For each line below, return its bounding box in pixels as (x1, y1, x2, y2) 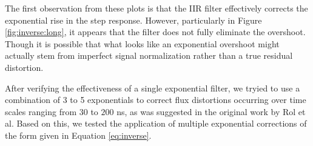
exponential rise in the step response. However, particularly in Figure (5, 13, 262, 26)
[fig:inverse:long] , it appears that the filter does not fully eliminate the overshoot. (5, 25, 306, 38)
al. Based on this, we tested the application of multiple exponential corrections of (5, 117, 307, 130)
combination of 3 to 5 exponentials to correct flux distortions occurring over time (5, 93, 306, 106)
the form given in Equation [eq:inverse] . (5, 128, 152, 141)
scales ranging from (5, 105, 77, 118)
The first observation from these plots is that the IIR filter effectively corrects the (5, 2, 308, 14)
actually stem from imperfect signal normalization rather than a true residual (5, 49, 293, 62)
